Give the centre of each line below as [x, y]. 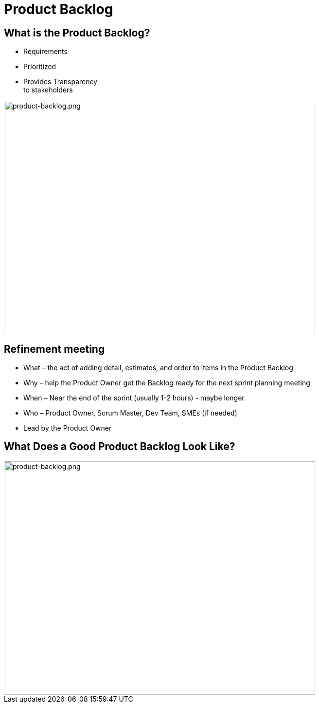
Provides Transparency [61, 82]
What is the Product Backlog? [77, 33]
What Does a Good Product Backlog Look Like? [120, 447]
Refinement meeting [54, 349]
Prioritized [40, 67]
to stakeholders [48, 90]
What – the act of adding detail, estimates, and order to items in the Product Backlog [158, 368]
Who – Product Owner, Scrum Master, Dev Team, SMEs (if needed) [130, 413]
